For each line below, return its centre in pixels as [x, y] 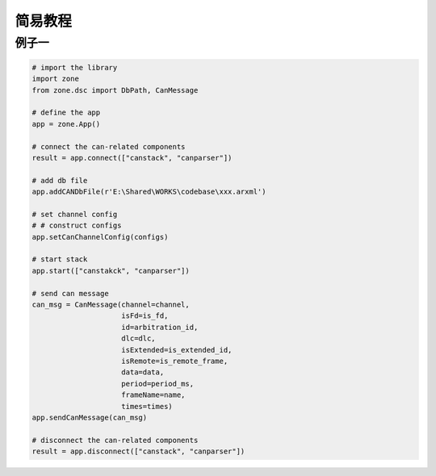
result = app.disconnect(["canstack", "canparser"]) [138, 451]
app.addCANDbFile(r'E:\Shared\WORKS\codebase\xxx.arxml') [149, 192]
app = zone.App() [66, 124]
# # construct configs [77, 225]
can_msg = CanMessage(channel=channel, [111, 305]
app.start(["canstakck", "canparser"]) [111, 271]
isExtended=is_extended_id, [177, 350]
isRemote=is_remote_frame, [175, 361]
